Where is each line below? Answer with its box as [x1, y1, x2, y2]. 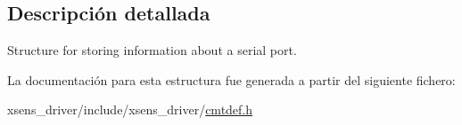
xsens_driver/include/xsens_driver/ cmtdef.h [7, 100, 253, 119]
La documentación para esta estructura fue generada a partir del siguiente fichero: [7, 70, 456, 89]
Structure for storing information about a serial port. [7, 41, 297, 59]
